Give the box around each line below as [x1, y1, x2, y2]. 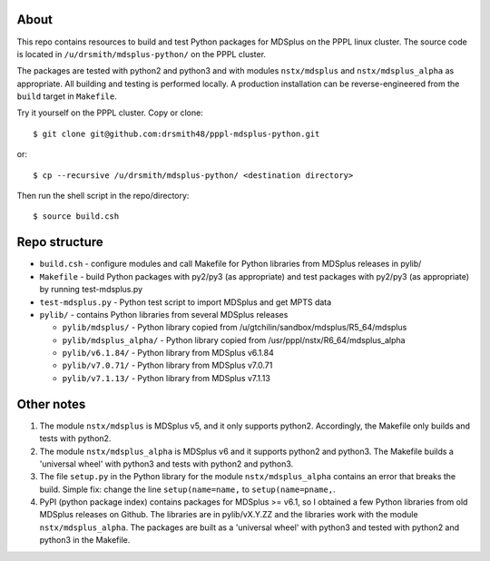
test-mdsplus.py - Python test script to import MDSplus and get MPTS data [39, 296, 332, 308]
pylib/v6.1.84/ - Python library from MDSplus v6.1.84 [62, 348, 274, 359]
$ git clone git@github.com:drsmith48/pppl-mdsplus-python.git [33, 128, 320, 139]
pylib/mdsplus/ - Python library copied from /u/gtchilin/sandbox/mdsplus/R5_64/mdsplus [62, 322, 407, 333]
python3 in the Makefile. [39, 535, 131, 546]
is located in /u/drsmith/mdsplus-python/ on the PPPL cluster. [16, 48, 267, 59]
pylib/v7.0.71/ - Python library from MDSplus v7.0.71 [62, 359, 273, 371]
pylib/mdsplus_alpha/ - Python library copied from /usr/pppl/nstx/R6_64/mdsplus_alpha [62, 334, 406, 345]
